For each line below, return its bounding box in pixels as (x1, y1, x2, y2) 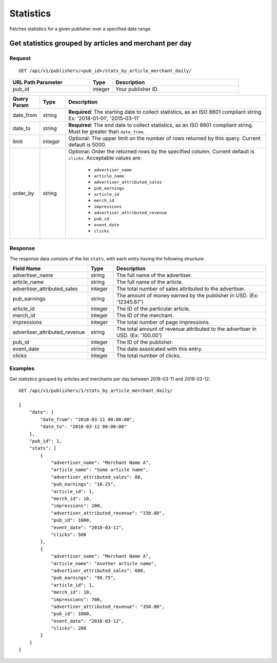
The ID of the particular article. (116, 305, 191, 312)
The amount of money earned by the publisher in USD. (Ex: (116, 292, 259, 299)
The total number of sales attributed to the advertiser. (116, 285, 246, 293)
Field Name (12, 265, 41, 272)
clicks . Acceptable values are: (68, 154, 142, 162)
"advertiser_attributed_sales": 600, (51, 567, 146, 574)
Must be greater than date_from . (68, 128, 145, 135)
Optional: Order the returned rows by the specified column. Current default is (68, 148, 255, 155)
